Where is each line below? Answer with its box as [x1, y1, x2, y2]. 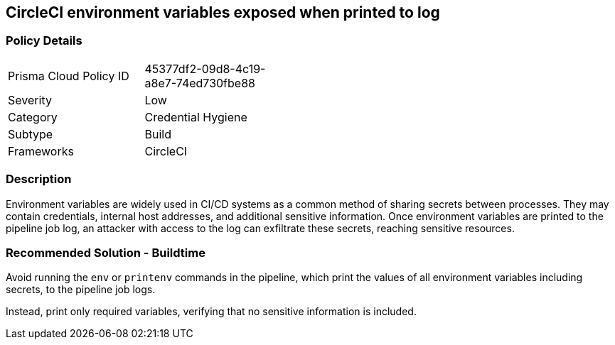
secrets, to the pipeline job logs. [6, 283, 156, 296]
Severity [8, 92, 52, 107]
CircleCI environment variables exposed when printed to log [6, 4, 440, 21]
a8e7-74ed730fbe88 [144, 75, 255, 90]
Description [6, 172, 72, 187]
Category [8, 109, 58, 124]
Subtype [8, 126, 53, 141]
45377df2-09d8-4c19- [144, 61, 266, 76]
